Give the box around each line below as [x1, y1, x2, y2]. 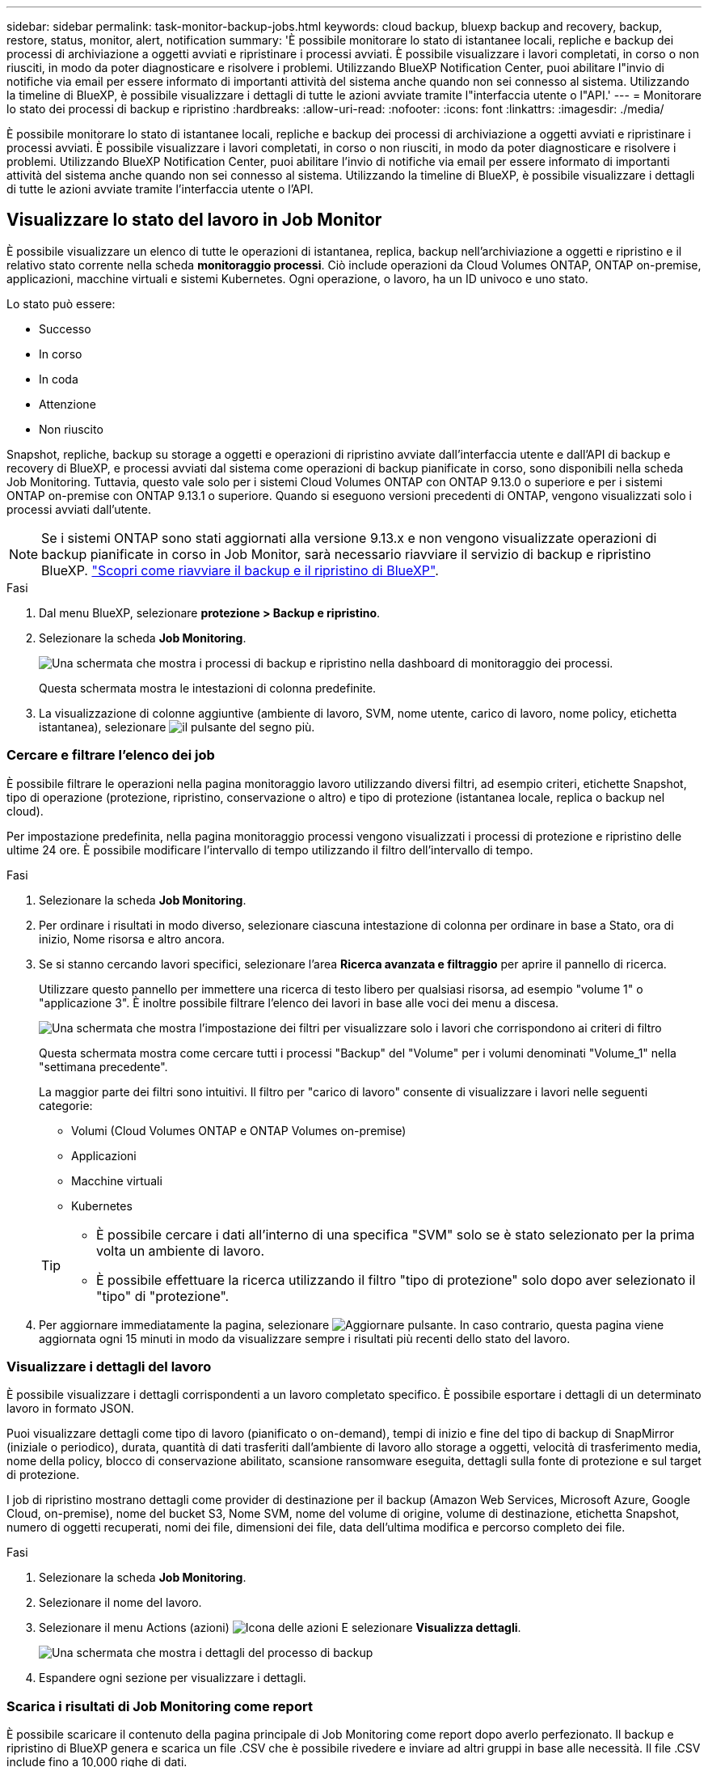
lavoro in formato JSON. [6, 1401, 134, 1416]
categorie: [39, 1098, 93, 1112]
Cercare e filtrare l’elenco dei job [6, 747, 215, 764]
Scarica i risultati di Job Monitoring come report [6, 1697, 313, 1714]
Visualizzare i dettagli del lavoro [6, 1358, 212, 1375]
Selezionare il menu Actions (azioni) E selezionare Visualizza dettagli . [39, 1621, 521, 1635]
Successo [39, 321, 91, 336]
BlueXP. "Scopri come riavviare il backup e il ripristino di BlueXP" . [41, 561, 439, 578]
